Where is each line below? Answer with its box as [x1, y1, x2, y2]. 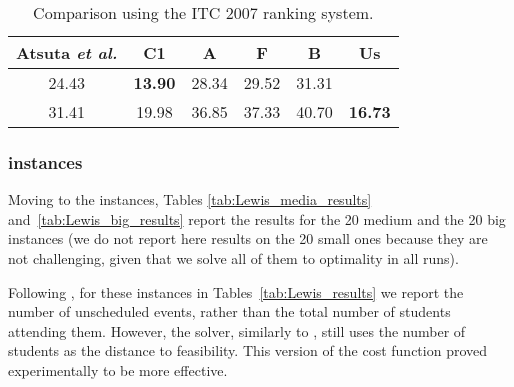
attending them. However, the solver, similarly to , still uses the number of [8, 320, 466, 341]
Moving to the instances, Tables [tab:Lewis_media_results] [8, 189, 372, 210]
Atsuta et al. [16, 41, 118, 64]
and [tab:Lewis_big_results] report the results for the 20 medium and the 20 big [8, 208, 506, 229]
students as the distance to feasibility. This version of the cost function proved [8, 340, 488, 361]
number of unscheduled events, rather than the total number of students [8, 301, 451, 322]
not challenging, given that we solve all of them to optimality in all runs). [8, 248, 459, 268]
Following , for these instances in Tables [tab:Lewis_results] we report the [8, 281, 464, 302]
